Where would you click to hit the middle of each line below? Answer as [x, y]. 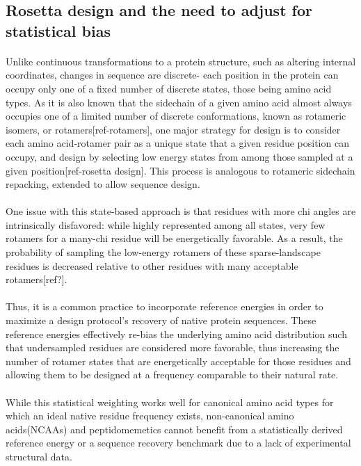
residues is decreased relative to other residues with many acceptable [152, 265]
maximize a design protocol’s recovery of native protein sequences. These [161, 320]
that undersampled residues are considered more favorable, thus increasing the [173, 347]
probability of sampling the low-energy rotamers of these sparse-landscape [163, 252]
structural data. [39, 456]
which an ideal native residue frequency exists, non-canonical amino [150, 416]
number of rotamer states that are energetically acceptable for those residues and [178, 361]
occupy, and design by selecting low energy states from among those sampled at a [179, 156]
